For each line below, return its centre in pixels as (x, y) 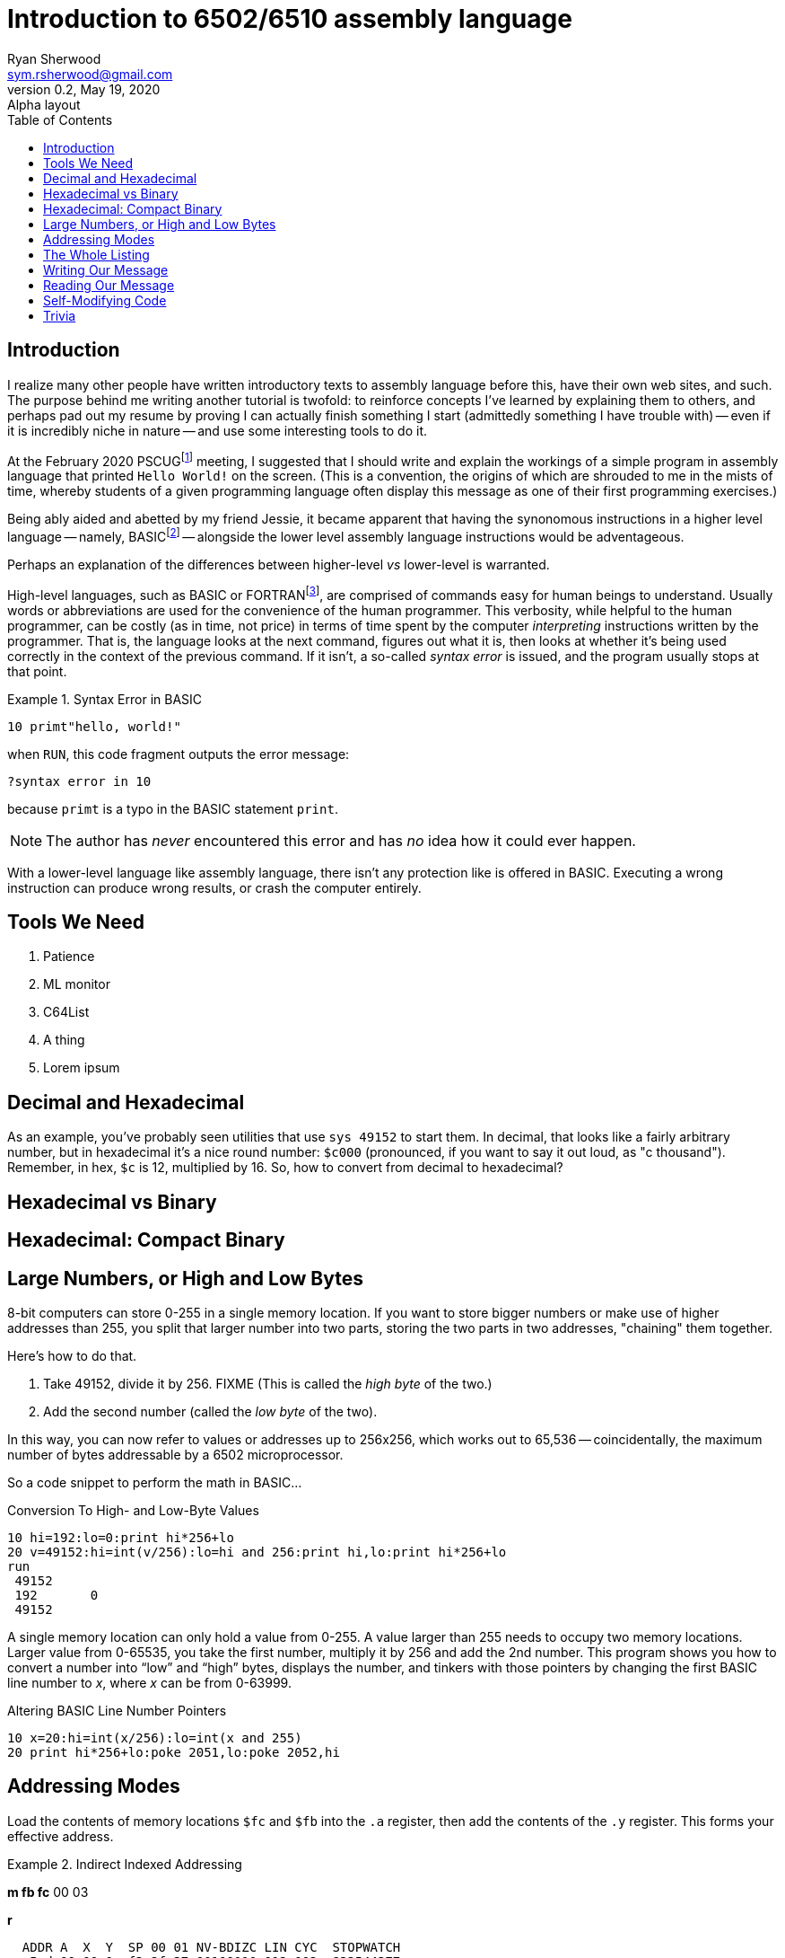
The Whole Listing (96, 254)
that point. (37, 671)
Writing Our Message (106, 269)
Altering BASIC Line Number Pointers (117, 1710)
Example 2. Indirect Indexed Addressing (125, 1864)
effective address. (61, 1836)
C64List (66, 1012)
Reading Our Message (109, 285)
